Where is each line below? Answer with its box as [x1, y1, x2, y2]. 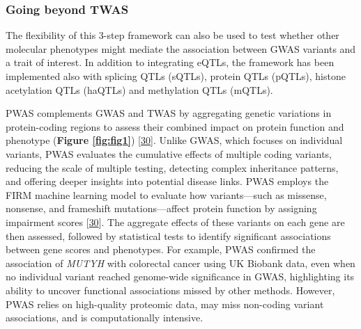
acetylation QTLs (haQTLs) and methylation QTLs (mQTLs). [6, 82, 273, 97]
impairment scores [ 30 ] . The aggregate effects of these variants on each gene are [6, 214, 345, 229]
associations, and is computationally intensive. [6, 310, 203, 325]
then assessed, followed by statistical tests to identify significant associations [6, 228, 331, 243]
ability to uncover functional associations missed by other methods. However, [6, 282, 335, 297]
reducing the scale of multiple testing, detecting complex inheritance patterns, [6, 160, 339, 175]
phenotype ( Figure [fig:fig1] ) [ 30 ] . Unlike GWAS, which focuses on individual [6, 133, 343, 147]
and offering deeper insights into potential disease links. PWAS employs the [6, 174, 329, 188]
